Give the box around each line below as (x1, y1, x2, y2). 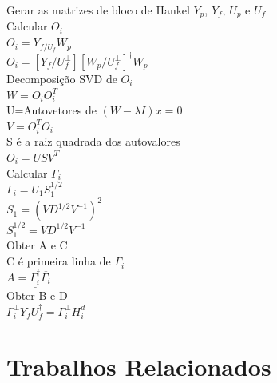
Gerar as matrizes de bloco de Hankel (6, 2, 190, 18)
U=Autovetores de (6, 102, 97, 118)
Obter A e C (6, 237, 68, 253)
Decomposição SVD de (6, 70, 117, 86)
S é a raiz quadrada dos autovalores (6, 133, 180, 150)
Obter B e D (6, 287, 68, 304)
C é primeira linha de (6, 253, 111, 269)
